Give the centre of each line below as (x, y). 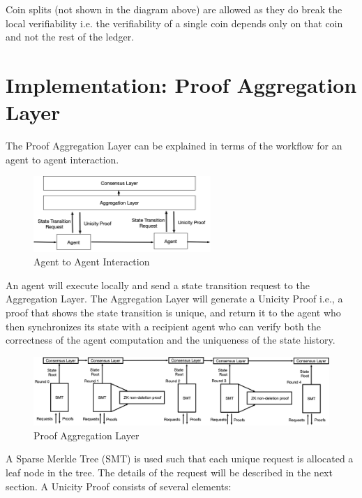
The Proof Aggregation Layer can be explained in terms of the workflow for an (174, 146)
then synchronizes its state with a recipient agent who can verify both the (163, 326)
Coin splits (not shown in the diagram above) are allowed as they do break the (174, 9)
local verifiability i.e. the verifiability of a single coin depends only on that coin (174, 23)
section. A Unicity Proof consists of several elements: (119, 486)
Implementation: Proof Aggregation (181, 84)
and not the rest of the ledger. (70, 37)
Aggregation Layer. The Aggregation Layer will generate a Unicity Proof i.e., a (174, 299)
